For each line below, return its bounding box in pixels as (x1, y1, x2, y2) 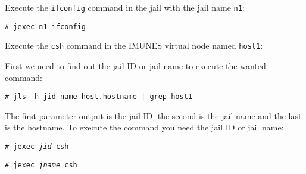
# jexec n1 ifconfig (5, 22, 86, 31)
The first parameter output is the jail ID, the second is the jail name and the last (5, 109, 302, 122)
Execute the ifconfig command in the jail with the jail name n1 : (5, 1, 245, 13)
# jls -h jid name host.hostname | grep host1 (5, 92, 192, 101)
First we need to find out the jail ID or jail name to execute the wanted (5, 59, 266, 72)
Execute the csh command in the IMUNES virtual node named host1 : (5, 39, 263, 52)
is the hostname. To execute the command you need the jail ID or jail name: (5, 121, 284, 133)
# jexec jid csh (5, 142, 69, 151)
